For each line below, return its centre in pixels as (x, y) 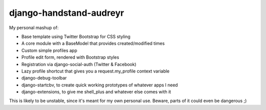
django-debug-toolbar (44, 78)
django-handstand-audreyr (66, 13)
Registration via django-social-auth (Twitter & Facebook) (79, 64)
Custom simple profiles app (49, 50)
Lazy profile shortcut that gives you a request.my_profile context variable (96, 71)
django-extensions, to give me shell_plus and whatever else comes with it (96, 92)
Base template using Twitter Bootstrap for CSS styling (76, 37)
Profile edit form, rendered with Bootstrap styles (70, 57)
